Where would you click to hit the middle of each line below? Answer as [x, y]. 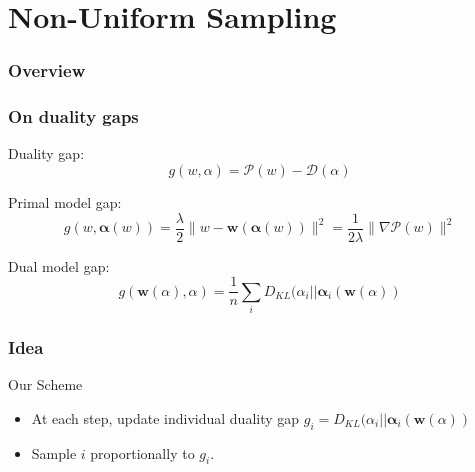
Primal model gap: [65, 202]
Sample [54, 452]
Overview [47, 70]
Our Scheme [45, 384]
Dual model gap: [59, 265]
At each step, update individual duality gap [165, 417]
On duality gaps [73, 116]
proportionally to [142, 452]
